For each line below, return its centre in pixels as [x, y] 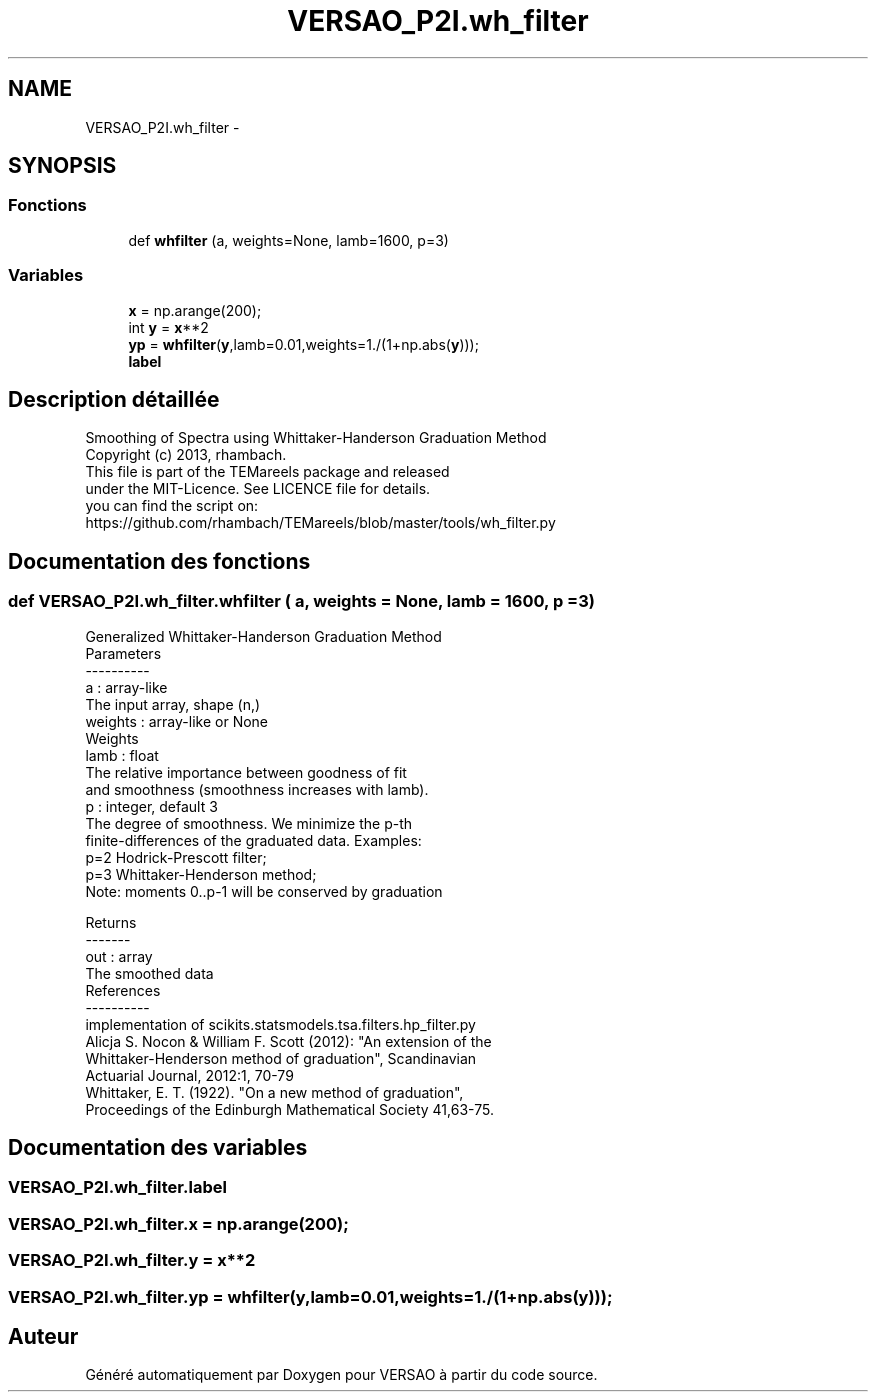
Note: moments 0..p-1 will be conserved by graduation [264, 891]
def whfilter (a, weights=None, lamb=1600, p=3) [288, 240]
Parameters [123, 653]
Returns [111, 922]
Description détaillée [114, 399]
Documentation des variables [158, 1148]
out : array [119, 956]
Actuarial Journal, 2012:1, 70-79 [189, 1075]
